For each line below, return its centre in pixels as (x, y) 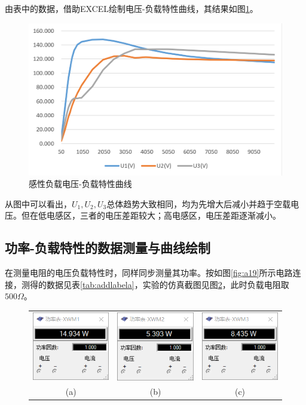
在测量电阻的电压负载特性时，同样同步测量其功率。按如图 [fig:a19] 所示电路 (149, 273)
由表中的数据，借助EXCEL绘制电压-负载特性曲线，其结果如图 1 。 (131, 8)
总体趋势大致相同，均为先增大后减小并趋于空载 (199, 203)
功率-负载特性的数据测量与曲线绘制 (108, 248)
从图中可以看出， (38, 203)
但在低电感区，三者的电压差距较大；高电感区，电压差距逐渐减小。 (151, 215)
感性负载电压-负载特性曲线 (80, 184)
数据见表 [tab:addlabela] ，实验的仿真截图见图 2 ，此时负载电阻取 (168, 284)
